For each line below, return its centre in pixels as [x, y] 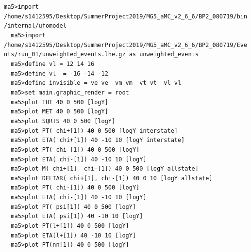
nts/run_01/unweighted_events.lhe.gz [65, 55]
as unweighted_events [164, 55]
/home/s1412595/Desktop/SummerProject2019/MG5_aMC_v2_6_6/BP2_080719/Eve [126, 45]
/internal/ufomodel [35, 26]
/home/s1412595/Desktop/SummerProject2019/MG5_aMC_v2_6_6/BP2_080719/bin [126, 16]
